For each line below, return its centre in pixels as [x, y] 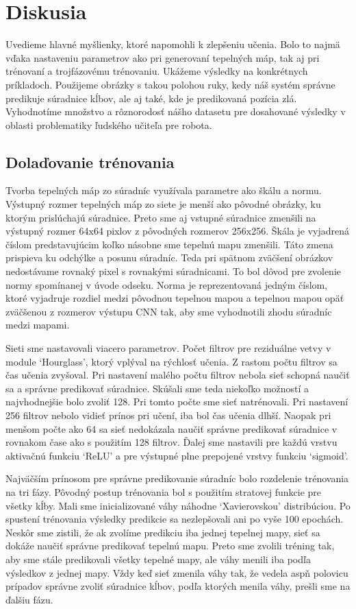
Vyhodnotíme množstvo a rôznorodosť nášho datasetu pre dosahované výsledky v [176, 111]
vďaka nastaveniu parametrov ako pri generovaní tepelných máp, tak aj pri [163, 57]
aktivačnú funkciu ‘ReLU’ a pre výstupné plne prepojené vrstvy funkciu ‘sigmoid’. [177, 455]
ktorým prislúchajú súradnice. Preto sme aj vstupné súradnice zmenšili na [161, 217]
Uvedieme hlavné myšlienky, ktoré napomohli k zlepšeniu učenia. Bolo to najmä [173, 44]
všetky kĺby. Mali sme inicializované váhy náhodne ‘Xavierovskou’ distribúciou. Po [178, 505]
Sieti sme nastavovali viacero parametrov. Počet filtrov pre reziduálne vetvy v [168, 348]
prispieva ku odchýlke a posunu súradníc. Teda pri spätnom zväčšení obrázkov [169, 258]
